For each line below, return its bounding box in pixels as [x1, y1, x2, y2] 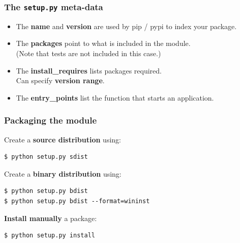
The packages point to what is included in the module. [16, 38, 191, 48]
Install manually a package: [4, 212, 97, 223]
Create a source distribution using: [4, 134, 121, 144]
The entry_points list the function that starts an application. [16, 92, 214, 103]
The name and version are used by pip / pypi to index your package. [16, 20, 237, 31]
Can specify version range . [16, 75, 105, 86]
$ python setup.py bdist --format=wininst [4, 197, 150, 205]
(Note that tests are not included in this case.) [16, 47, 161, 58]
